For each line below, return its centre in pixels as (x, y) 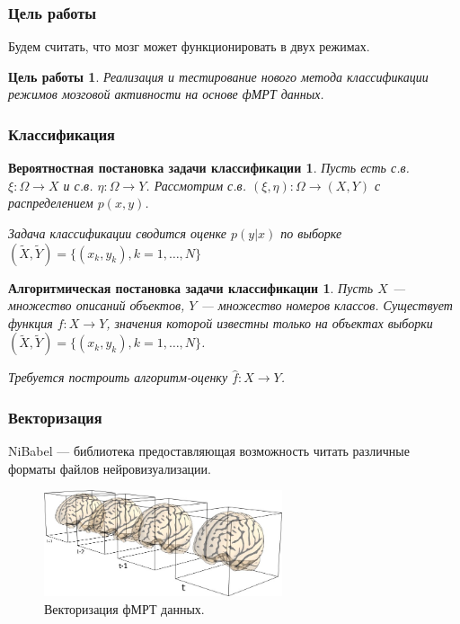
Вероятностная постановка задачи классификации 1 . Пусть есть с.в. (209, 168)
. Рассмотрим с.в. (196, 185)
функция (31, 322)
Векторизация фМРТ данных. (124, 608)
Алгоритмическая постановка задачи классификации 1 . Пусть (191, 287)
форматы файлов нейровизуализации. (110, 468)
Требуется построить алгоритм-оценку (118, 377)
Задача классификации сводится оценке (117, 233)
